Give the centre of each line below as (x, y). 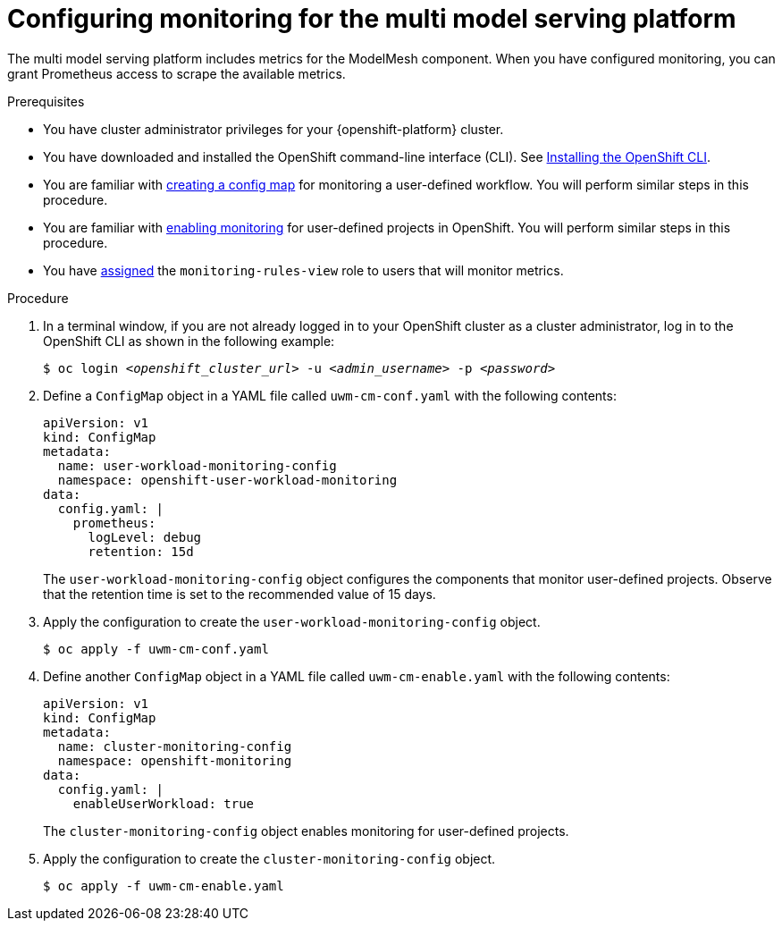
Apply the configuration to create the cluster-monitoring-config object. (269, 858)
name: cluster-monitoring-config (175, 746)
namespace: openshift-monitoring (175, 760)
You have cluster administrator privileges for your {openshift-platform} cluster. (273, 129)
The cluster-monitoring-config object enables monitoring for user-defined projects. (306, 831)
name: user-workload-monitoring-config (197, 465)
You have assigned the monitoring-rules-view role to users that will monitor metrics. (303, 270)
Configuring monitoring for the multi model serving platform (372, 19)
